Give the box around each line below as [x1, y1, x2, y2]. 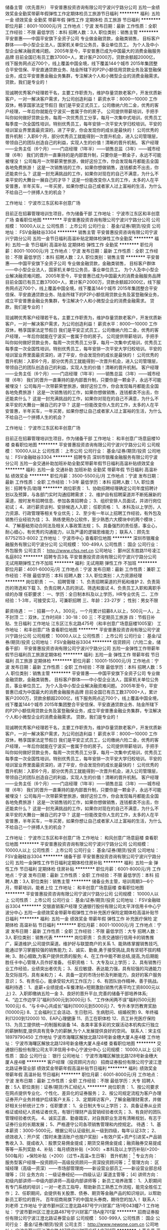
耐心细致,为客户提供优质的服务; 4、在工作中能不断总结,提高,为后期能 [19, 953, 159, 959]
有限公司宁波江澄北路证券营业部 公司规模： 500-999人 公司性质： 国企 [9, 1215, 155, 1221]
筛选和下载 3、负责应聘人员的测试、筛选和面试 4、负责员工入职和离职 [13, 585, 157, 591]
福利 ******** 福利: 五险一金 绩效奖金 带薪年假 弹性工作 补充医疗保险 [9, 916, 153, 922]
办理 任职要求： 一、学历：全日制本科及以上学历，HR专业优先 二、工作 [13, 591, 159, 597]
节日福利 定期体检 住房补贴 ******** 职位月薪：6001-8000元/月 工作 [19, 866, 161, 872]
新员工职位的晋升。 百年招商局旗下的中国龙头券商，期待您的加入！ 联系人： [5, 1197, 160, 1203]
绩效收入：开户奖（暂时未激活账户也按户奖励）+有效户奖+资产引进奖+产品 [5, 1134, 158, 1140]
